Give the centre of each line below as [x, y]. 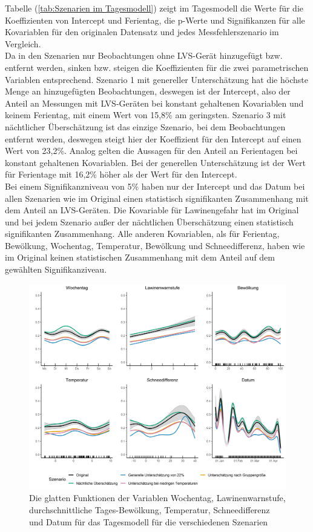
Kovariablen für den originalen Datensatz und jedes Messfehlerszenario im [142, 32]
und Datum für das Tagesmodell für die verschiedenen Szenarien [149, 521]
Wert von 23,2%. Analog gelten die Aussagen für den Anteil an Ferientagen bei [151, 151]
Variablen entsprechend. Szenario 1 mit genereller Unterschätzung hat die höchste [156, 79]
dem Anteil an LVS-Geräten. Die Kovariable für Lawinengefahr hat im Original [152, 210]
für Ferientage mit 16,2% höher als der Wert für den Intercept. [121, 174]
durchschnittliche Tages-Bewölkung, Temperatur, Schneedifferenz [150, 509]
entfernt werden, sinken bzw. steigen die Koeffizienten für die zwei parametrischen [157, 67]
